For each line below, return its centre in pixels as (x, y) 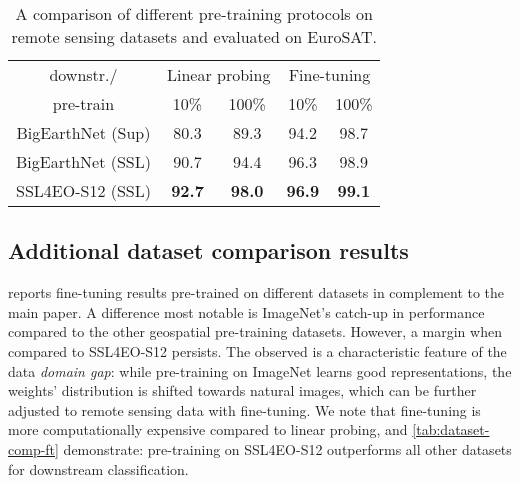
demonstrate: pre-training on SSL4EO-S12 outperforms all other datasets (287, 448)
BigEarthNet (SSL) (83, 161)
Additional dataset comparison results (208, 250)
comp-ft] (33, 448)
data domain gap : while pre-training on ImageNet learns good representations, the (260, 370)
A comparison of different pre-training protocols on (194, 13)
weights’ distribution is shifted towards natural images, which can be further (242, 390)
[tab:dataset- (451, 429)
